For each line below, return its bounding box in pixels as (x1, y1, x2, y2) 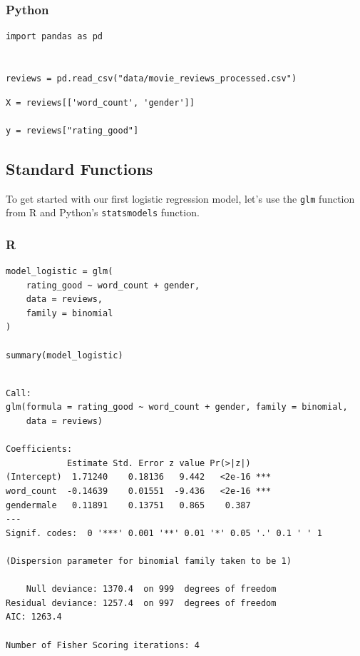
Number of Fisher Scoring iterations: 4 (6, 640, 200, 650)
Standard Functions (6, 157, 153, 179)
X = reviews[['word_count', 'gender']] (6, 97, 195, 108)
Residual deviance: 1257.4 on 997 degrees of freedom (6, 597, 277, 608)
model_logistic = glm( (6, 266, 113, 277)
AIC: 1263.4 (6, 612, 62, 622)
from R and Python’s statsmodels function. (6, 205, 200, 220)
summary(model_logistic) (6, 350, 123, 360)
